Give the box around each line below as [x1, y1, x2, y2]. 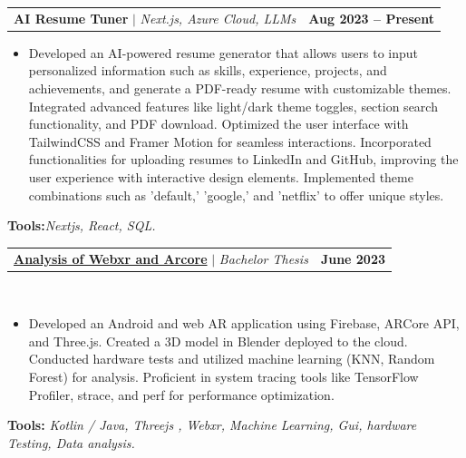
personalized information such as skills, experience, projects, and [28, 61, 387, 80]
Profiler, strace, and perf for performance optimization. [28, 385, 335, 404]
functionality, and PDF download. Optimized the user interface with [28, 114, 409, 133]
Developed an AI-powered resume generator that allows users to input [28, 43, 419, 62]
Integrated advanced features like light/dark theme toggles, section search [28, 96, 438, 115]
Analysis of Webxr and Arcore [14, 248, 208, 268]
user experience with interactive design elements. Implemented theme [28, 168, 413, 186]
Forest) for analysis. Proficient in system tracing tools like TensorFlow [28, 367, 419, 385]
